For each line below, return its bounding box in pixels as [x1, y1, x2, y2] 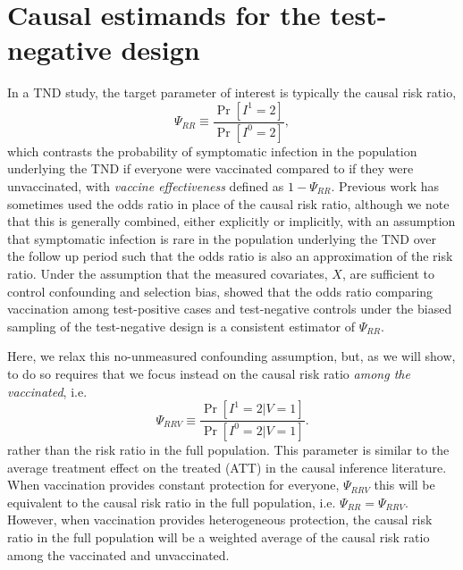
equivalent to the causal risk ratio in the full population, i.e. [7, 492, 336, 511]
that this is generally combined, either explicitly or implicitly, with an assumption [7, 212, 456, 231]
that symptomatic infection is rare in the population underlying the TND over [7, 229, 437, 247]
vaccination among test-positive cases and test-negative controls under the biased [7, 299, 452, 318]
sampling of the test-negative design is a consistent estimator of [7, 316, 356, 335]
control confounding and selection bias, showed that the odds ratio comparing [7, 281, 434, 300]
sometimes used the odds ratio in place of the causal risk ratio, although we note [7, 194, 450, 213]
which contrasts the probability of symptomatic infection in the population [7, 141, 417, 160]
